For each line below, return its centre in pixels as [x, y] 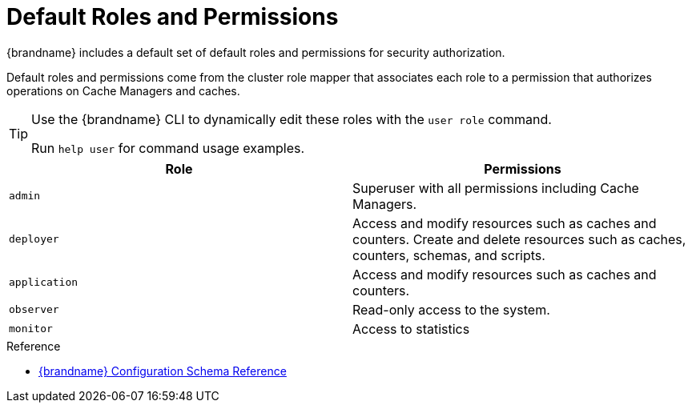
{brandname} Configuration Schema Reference [163, 371]
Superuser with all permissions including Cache [496, 188]
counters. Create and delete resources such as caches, [519, 239]
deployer [34, 239]
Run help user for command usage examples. [168, 148]
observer [34, 310]
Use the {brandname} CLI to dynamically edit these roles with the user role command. [292, 119]
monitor [31, 329]
